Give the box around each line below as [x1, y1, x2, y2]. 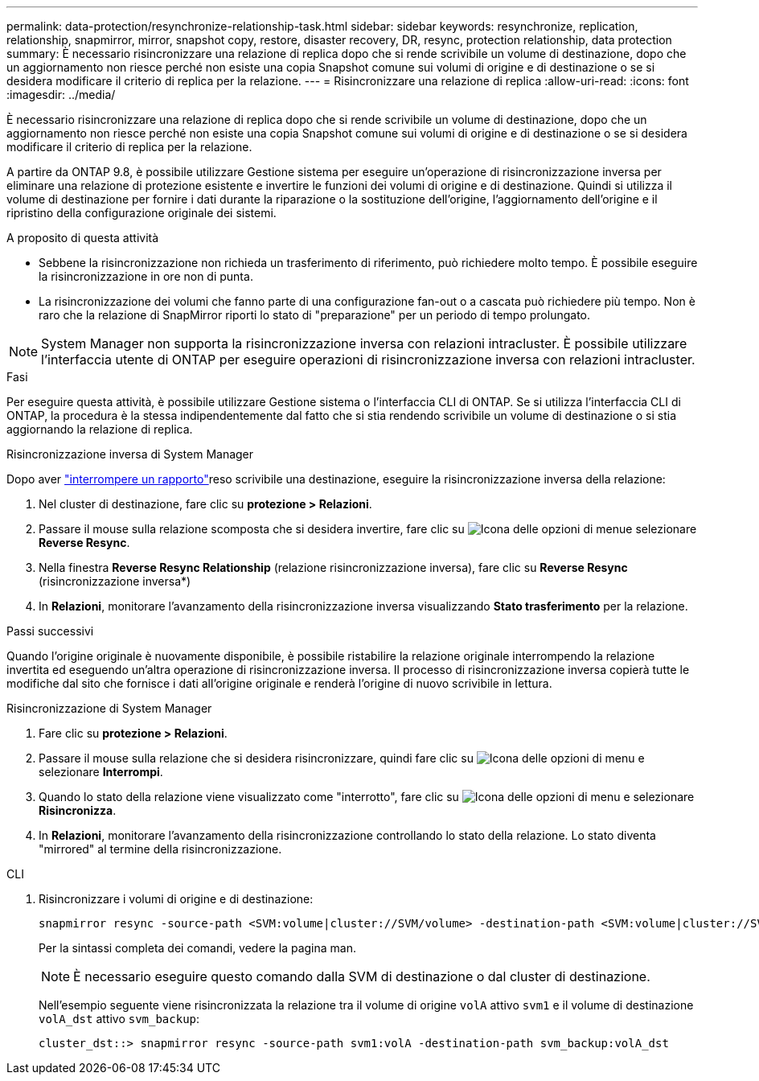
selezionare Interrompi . [39, 765, 163, 779]
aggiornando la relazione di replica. [6, 422, 193, 436]
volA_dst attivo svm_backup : [39, 1012, 200, 1026]
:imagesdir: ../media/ [6, 88, 116, 101]
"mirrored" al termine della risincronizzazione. [39, 842, 282, 856]
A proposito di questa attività [6, 231, 159, 245]
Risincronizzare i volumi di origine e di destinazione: [39, 892, 314, 906]
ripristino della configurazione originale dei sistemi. [6, 206, 277, 220]
